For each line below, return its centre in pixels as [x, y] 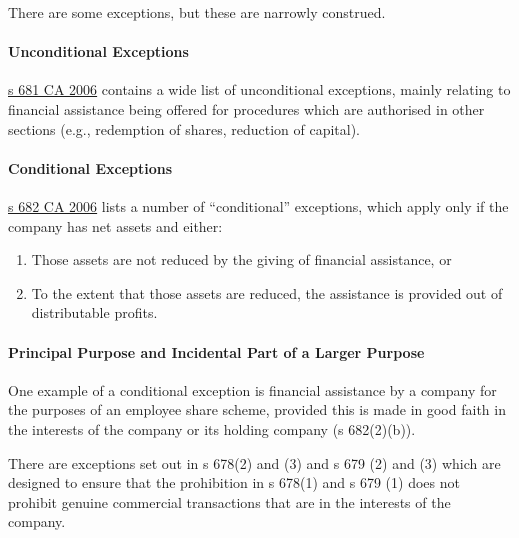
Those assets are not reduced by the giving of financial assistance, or [241, 259]
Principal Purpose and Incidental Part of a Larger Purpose [216, 351]
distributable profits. [94, 312]
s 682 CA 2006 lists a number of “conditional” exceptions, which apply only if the [258, 205]
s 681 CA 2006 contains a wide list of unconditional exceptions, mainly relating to [259, 89]
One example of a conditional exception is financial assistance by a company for [252, 389]
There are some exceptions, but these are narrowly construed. [197, 12]
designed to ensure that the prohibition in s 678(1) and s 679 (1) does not [234, 482]
